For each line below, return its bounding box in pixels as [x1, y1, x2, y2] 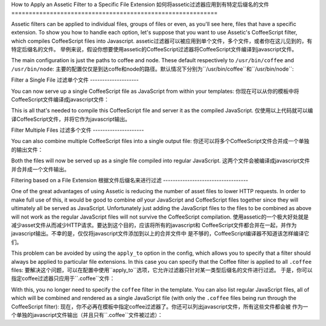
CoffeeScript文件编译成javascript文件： [11, 95, 110, 103]
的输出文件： [11, 145, 43, 153]
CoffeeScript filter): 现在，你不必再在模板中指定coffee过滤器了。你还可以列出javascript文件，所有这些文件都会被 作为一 [11, 302, 308, 310]
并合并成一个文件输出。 [11, 165, 69, 173]
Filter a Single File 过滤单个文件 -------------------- [11, 76, 139, 84]
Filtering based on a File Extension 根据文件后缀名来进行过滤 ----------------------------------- [11, 177, 249, 184]
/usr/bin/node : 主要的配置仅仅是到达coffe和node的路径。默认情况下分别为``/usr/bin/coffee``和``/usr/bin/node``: [11, 65, 294, 72]
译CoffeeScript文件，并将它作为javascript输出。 [11, 115, 131, 123]
